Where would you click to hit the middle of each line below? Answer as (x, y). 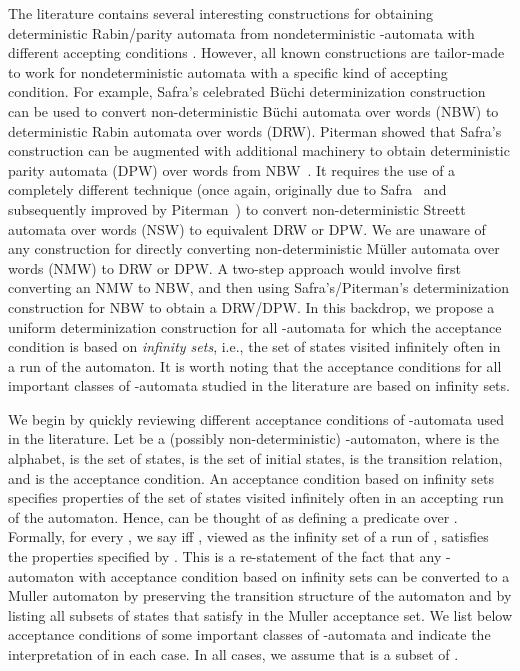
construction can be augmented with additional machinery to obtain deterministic (259, 150)
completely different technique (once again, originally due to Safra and (227, 189)
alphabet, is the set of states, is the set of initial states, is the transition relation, (255, 458)
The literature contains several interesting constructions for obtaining (220, 13)
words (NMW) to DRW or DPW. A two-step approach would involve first (235, 267)
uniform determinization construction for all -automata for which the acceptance (255, 326)
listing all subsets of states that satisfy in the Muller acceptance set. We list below (260, 614)
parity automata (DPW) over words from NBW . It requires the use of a (232, 169)
